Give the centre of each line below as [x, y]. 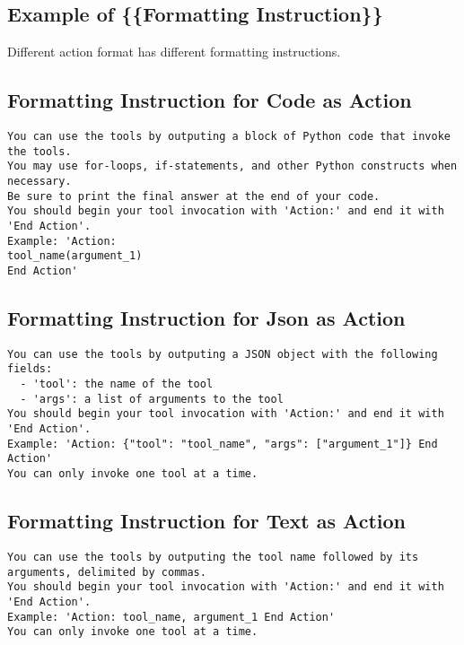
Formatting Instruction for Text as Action [206, 521]
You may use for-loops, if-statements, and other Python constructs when [232, 166]
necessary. [39, 181]
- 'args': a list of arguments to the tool [152, 399]
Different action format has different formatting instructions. [174, 52]
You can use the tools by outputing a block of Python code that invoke [229, 136]
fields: [30, 369]
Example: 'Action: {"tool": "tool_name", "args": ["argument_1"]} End [223, 444]
